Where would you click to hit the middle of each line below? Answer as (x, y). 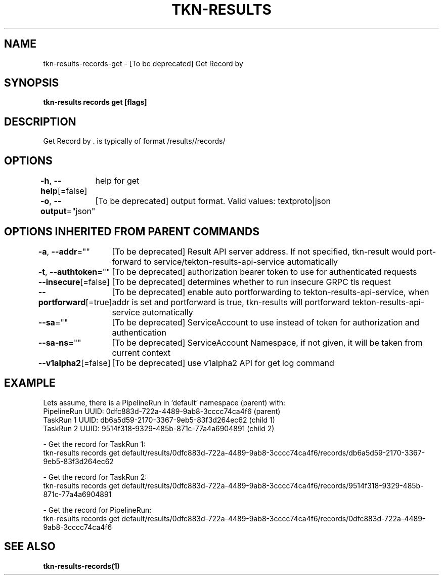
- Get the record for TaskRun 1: (94, 444)
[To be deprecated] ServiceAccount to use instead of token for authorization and (266, 322)
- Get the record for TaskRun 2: (95, 477)
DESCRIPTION (40, 121)
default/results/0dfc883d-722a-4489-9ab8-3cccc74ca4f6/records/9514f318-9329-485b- (273, 485)
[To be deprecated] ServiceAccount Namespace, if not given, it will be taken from (267, 342)
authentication (139, 332)
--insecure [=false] (74, 282)
